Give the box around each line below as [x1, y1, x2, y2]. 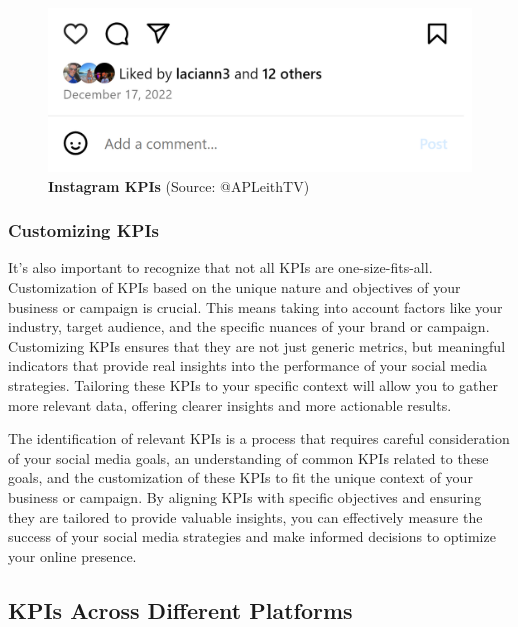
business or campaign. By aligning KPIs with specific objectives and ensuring [8, 486, 482, 507]
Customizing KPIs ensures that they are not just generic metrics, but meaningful [8, 335, 506, 356]
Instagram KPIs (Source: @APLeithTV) [48, 175, 310, 196]
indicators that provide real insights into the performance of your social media [8, 355, 487, 376]
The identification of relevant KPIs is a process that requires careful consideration [8, 428, 510, 449]
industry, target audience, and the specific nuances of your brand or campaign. [8, 316, 490, 337]
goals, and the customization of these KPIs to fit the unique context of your [8, 467, 473, 488]
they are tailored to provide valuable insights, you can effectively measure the [8, 506, 483, 527]
